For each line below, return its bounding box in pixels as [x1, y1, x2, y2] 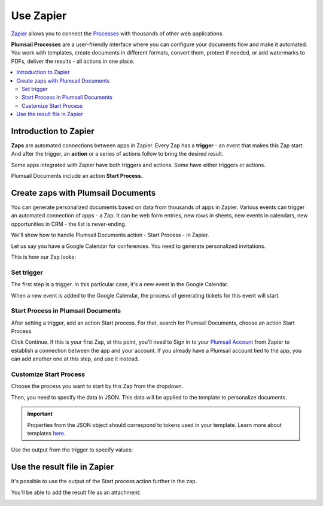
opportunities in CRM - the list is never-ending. [11, 220, 127, 228]
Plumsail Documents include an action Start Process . [11, 172, 143, 180]
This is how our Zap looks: [11, 253, 76, 260]
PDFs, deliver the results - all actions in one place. [11, 57, 135, 65]
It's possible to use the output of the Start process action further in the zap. [11, 478, 197, 485]
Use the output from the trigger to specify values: [11, 446, 133, 453]
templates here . [27, 429, 66, 437]
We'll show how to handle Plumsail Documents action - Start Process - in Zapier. [11, 231, 209, 239]
